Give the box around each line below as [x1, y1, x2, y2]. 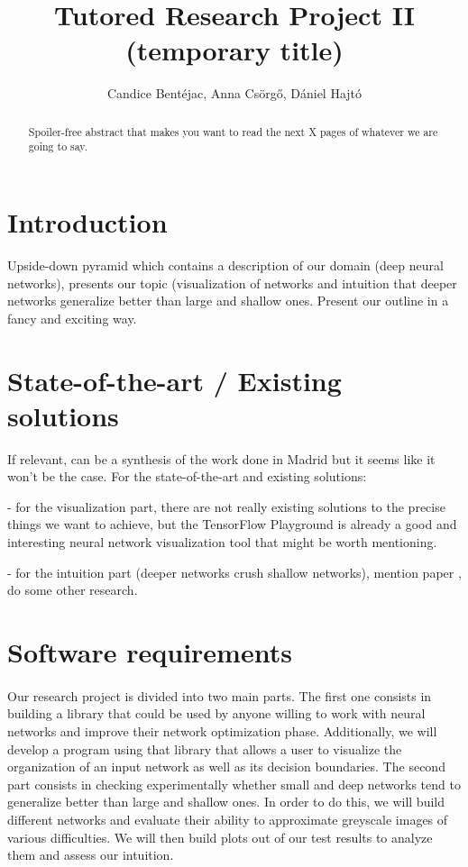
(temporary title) [125, 32, 344, 68]
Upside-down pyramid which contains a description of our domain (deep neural [7, 255, 444, 274]
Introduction [7, 204, 168, 241]
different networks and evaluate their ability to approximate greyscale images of [7, 809, 448, 828]
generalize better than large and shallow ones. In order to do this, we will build [7, 792, 445, 811]
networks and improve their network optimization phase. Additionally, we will [7, 721, 437, 740]
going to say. [28, 139, 87, 154]
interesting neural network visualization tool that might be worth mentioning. [7, 533, 437, 552]
